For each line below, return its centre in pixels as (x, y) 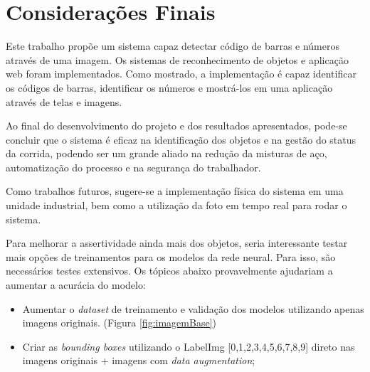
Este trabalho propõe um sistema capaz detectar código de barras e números (173, 46)
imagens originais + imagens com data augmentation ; (139, 360)
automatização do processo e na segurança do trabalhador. (133, 167)
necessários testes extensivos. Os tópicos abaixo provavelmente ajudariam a (169, 271)
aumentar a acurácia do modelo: (76, 285)
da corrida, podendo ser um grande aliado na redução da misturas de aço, (166, 153)
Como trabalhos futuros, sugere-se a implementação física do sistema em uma (175, 191)
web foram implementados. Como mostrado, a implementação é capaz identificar (181, 74)
